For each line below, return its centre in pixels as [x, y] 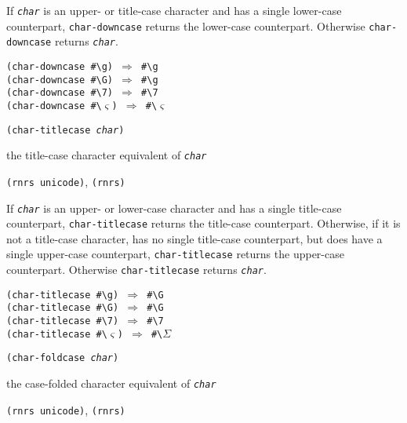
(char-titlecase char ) [65, 130]
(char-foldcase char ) [63, 358]
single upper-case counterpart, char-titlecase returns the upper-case [175, 254]
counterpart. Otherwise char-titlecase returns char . [136, 270]
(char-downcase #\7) [60, 93]
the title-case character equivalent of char [107, 155]
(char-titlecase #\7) [63, 321]
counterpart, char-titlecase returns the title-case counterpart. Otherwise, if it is [203, 223]
